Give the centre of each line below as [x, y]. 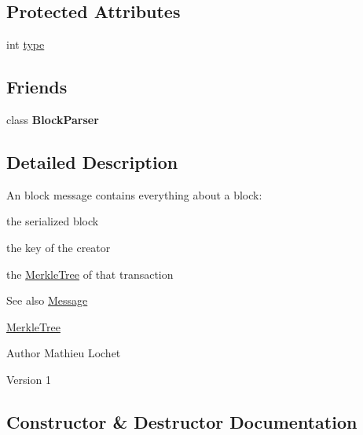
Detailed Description [92, 161]
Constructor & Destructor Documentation [182, 421]
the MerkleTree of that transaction [90, 274]
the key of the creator [59, 247]
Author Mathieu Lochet [64, 353]
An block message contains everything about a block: [134, 194]
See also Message [47, 300]
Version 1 [29, 379]
